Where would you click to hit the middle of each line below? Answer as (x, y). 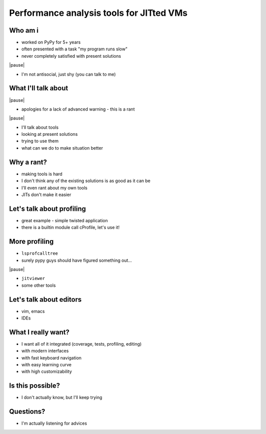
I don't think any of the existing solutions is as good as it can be (86, 181)
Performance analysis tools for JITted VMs (98, 13)
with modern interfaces (45, 351)
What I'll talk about (39, 88)
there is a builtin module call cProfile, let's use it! (71, 228)
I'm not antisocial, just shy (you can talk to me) (68, 74)
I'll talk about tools (40, 127)
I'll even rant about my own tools (54, 188)
